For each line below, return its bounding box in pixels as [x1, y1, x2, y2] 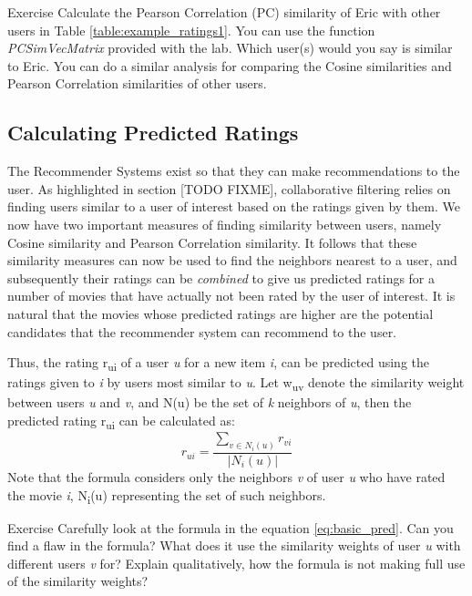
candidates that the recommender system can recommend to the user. [7, 322, 397, 341]
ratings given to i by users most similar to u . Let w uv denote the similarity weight [7, 373, 465, 395]
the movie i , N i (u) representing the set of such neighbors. [7, 485, 326, 507]
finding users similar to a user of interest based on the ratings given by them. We [7, 197, 460, 216]
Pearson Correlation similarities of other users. [7, 74, 267, 93]
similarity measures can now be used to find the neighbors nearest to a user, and [7, 251, 457, 270]
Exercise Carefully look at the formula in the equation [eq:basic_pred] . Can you [7, 518, 454, 537]
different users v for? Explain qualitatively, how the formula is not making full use [7, 553, 466, 572]
